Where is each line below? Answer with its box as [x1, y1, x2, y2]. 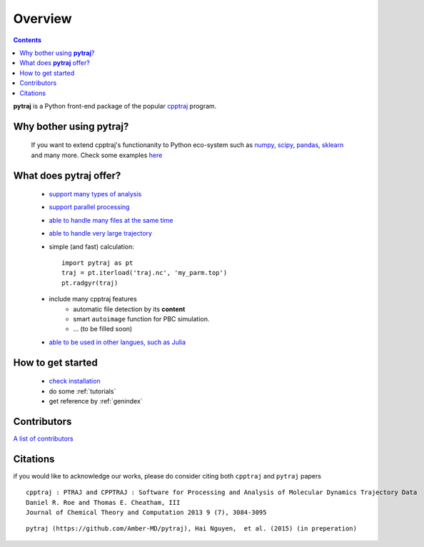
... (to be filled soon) [73, 325, 133, 333]
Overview [13, 11, 72, 26]
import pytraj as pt [61, 259, 133, 267]
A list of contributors [13, 434, 74, 443]
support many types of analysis [49, 190, 142, 199]
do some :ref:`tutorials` [49, 386, 116, 396]
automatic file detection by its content [73, 304, 186, 313]
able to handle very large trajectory [49, 229, 153, 238]
